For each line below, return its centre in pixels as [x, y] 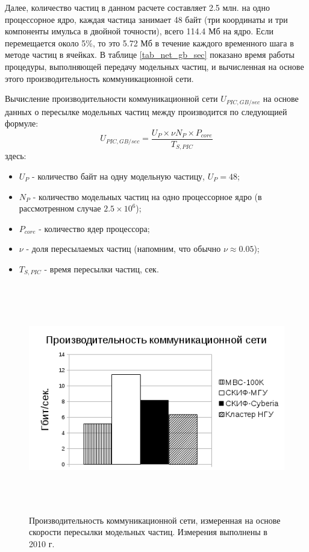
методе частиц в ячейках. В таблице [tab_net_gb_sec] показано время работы [150, 55]
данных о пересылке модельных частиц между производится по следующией [146, 111]
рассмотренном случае [60, 208]
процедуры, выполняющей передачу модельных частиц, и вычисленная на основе [154, 66]
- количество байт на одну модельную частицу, [119, 176]
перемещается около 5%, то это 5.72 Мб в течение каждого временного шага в [149, 42]
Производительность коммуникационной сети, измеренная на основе [155, 520]
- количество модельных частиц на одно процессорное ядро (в [147, 196]
